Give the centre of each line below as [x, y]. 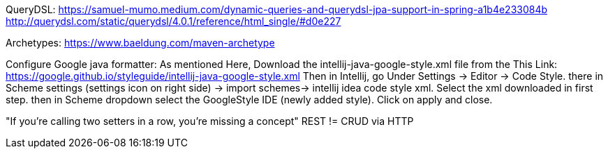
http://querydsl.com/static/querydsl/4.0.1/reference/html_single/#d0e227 [173, 21]
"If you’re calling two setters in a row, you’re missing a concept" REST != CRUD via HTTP [210, 121]
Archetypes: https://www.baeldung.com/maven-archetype [140, 43]
